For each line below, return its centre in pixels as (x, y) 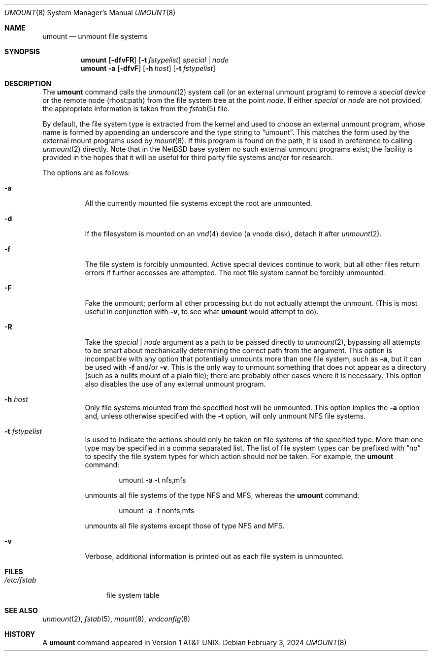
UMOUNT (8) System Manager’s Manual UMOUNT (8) (90, 13)
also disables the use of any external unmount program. (175, 384)
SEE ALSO (21, 610)
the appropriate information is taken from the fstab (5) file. (136, 109)
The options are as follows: (86, 173)
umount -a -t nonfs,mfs (157, 510)
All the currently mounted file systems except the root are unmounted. (199, 203)
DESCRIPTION (28, 83)
